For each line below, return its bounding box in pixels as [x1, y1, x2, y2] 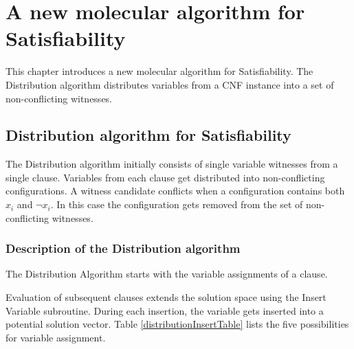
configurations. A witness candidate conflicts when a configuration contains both [5, 183, 345, 198]
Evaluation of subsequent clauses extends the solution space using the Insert [5, 290, 327, 304]
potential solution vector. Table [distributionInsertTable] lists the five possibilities [5, 317, 349, 331]
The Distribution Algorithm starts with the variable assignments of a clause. [5, 267, 328, 281]
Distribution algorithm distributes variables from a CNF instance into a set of [5, 77, 334, 91]
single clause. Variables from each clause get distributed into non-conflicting [5, 170, 325, 184]
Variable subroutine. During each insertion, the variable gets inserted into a [5, 303, 324, 317]
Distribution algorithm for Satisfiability [5, 124, 291, 146]
